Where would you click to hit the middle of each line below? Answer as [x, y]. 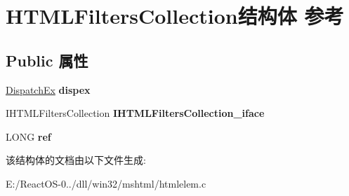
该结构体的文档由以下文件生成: [76, 160]
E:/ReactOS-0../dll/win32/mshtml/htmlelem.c [106, 183]
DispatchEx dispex [48, 89]
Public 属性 [47, 60]
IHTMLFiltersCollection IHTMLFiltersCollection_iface [135, 113]
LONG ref [28, 136]
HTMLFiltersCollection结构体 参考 [175, 16]
